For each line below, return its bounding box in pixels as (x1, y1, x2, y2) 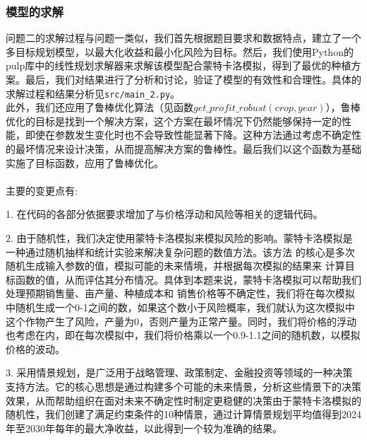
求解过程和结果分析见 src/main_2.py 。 (6, 86, 181, 100)
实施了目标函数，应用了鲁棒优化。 (6, 155, 164, 170)
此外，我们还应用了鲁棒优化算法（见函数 (6, 100, 193, 115)
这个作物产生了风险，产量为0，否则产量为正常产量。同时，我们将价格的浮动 (6, 313, 356, 328)
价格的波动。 (6, 341, 65, 356)
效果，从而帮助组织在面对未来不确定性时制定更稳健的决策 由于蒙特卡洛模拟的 (6, 393, 361, 407)
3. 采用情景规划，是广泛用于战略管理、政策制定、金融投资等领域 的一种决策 (6, 365, 353, 380)
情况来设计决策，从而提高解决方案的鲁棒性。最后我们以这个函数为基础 (35, 141, 361, 156)
